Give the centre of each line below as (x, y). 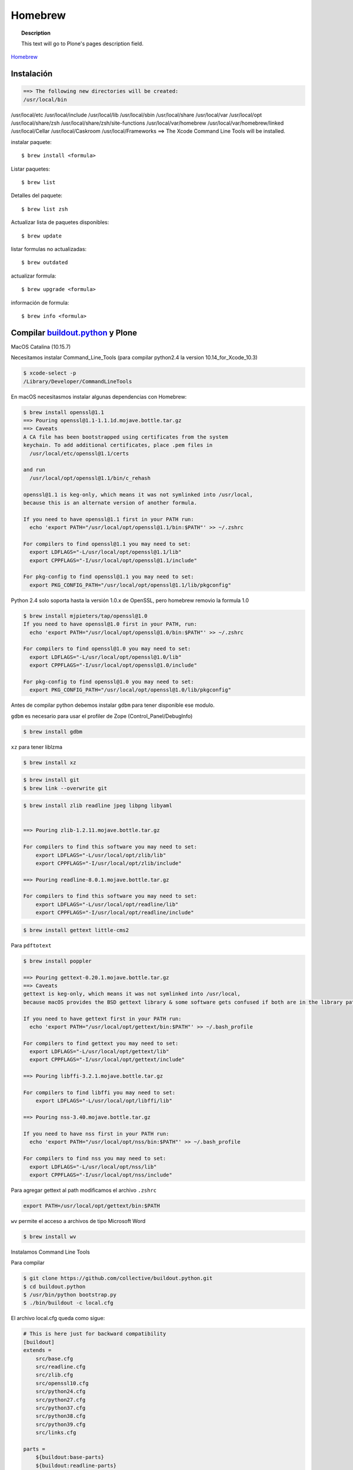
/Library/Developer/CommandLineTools (78, 381)
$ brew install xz (50, 762)
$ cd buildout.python (54, 1287)
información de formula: (40, 302)
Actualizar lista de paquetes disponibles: (60, 222)
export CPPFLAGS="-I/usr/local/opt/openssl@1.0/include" (113, 665)
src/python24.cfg (61, 1392)
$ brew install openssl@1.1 (64, 412)
